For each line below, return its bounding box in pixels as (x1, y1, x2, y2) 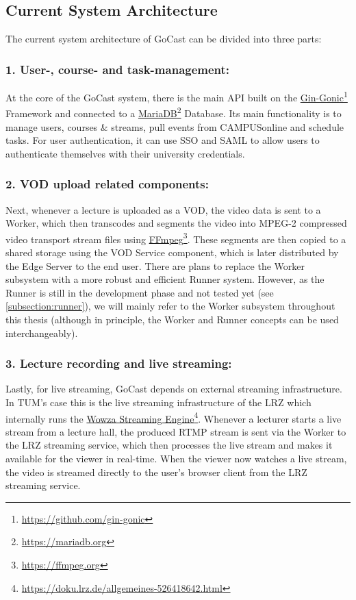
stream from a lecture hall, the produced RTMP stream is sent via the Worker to (5, 424, 346, 438)
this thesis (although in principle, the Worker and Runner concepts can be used (5, 312, 339, 326)
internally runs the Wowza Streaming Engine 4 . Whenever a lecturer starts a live (5, 409, 342, 425)
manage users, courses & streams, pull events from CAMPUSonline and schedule (5, 119, 344, 134)
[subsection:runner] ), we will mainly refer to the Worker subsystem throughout (5, 299, 335, 313)
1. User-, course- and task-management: (5, 60, 230, 77)
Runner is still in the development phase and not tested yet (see (5, 285, 274, 299)
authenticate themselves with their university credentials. (5, 146, 245, 160)
